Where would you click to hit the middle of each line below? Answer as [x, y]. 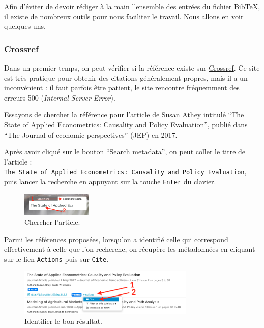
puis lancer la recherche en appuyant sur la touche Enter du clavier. [110, 181]
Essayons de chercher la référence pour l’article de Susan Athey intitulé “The [124, 114]
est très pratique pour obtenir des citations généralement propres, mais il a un [126, 77]
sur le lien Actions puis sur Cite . [56, 259]
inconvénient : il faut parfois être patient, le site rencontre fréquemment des [122, 88]
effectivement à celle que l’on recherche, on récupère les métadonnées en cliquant [130, 249]
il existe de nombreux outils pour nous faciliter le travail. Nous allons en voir [124, 16]
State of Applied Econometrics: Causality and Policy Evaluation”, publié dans [126, 124]
